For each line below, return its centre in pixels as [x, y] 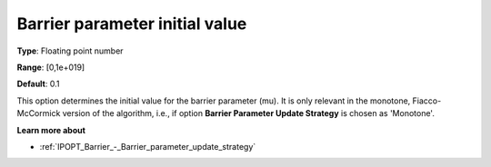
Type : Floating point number [70, 51]
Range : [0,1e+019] [51, 67]
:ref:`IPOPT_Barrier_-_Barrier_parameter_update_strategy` [148, 146]
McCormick [39, 113]
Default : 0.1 [38, 84]
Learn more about [51, 130]
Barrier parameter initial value [132, 24]
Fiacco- [427, 101]
